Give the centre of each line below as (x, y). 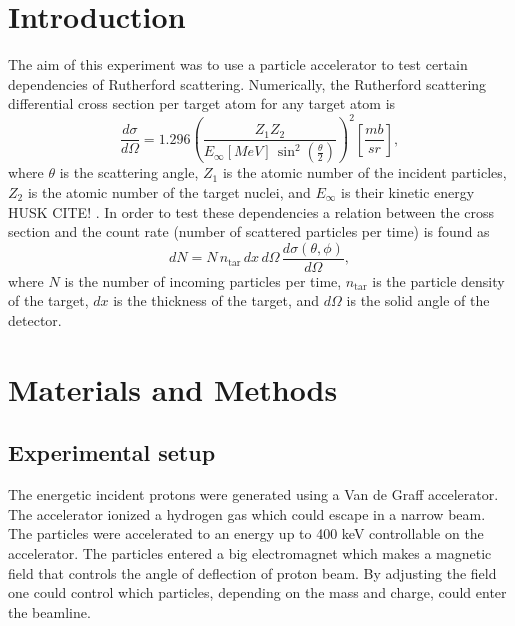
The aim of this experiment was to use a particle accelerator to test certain (238, 64)
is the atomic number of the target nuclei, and (169, 191)
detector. (35, 319)
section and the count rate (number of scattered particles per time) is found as (249, 231)
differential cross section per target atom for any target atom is (202, 103)
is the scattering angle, (129, 172)
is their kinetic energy (408, 191)
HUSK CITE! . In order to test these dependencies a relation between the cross (251, 211)
